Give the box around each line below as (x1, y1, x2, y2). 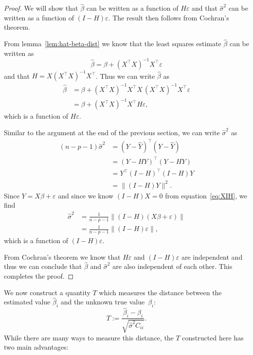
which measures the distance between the (99, 287, 222, 297)
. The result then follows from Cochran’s (108, 12, 229, 22)
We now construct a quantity (4, 287, 90, 297)
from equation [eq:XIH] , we (165, 190, 247, 200)
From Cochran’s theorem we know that (4, 251, 121, 262)
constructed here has (182, 332, 244, 342)
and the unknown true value (60, 297, 145, 307)
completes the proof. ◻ (4, 270, 74, 281)
